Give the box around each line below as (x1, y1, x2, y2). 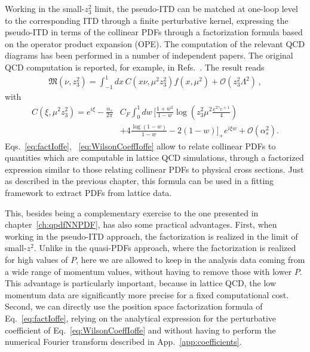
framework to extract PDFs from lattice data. (5, 186, 172, 199)
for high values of (5, 253, 68, 265)
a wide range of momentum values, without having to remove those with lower (5, 265, 292, 277)
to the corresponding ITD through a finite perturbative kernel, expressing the (5, 14, 288, 26)
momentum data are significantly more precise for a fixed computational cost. (5, 288, 289, 301)
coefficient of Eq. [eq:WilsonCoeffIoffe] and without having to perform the (5, 323, 276, 336)
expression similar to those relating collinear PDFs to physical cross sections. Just (5, 163, 304, 175)
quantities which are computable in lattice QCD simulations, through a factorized (5, 151, 304, 164)
